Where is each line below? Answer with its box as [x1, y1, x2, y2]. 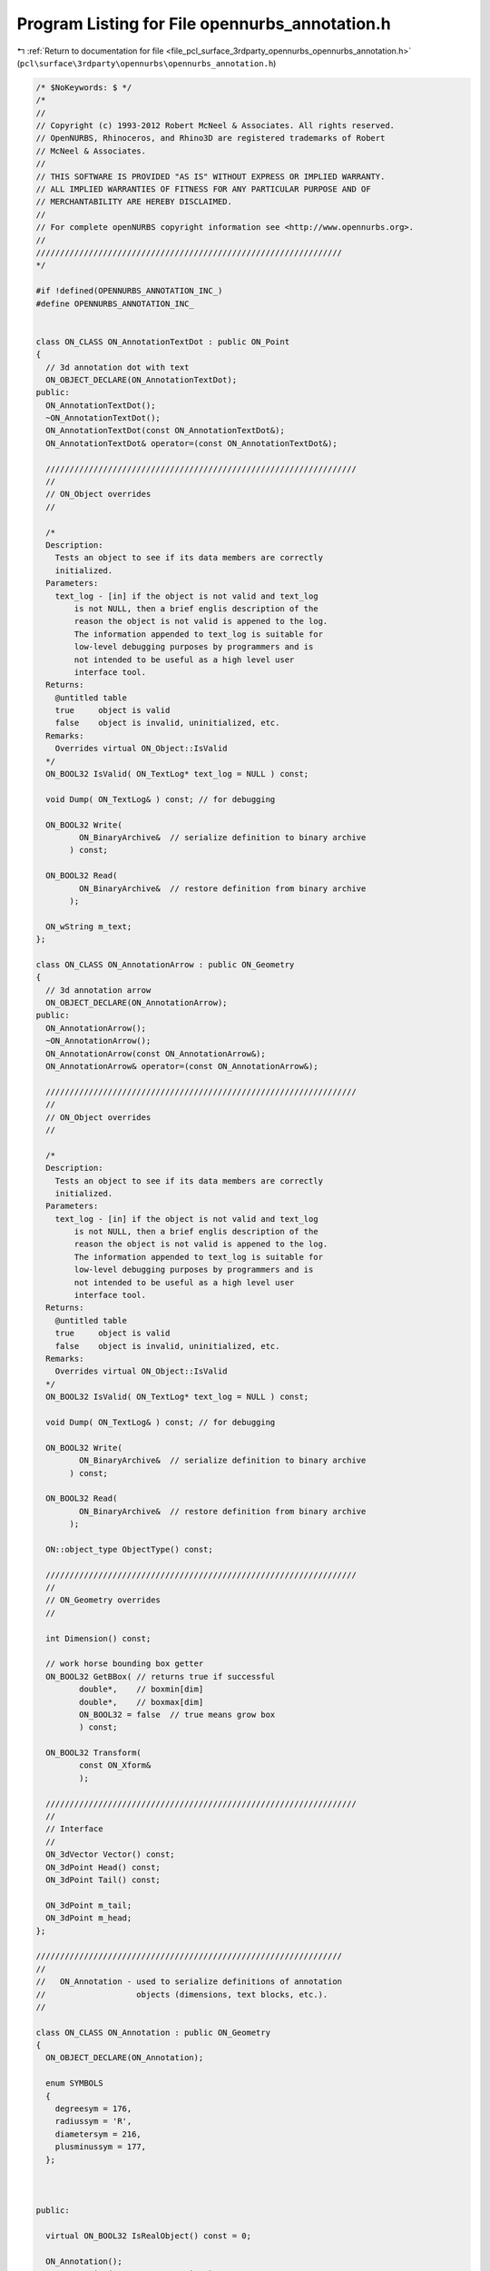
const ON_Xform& [78, 1760, 152, 1770]
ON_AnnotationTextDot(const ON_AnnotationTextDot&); [45, 425, 285, 436]
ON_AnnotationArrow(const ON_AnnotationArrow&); [45, 1048, 267, 1058]
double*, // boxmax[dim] [78, 1697, 204, 1707]
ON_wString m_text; [45, 921, 132, 931]
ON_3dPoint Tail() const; [45, 1875, 161, 1885]
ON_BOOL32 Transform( [45, 1748, 142, 1758]
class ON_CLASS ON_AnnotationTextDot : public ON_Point [35, 336, 290, 347]
